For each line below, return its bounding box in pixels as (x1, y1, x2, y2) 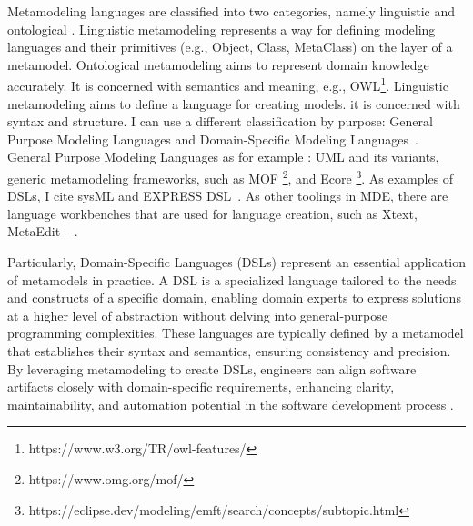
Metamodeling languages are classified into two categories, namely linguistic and (7, 2, 455, 20)
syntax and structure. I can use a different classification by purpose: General (7, 112, 433, 131)
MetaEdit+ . (7, 222, 78, 241)
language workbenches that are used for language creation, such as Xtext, (7, 203, 418, 223)
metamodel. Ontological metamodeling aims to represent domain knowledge (7, 55, 429, 74)
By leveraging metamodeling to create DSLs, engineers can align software (7, 359, 417, 378)
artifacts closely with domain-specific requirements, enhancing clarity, (7, 377, 395, 396)
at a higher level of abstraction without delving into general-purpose (7, 305, 388, 324)
